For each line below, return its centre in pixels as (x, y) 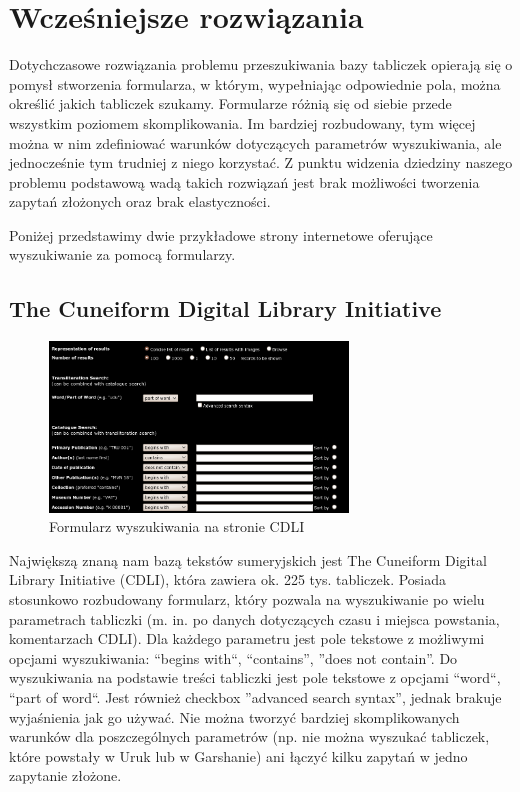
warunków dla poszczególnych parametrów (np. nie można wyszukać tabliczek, (249, 736)
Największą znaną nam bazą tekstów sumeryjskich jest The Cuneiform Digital (248, 559)
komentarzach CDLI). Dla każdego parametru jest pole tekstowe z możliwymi (247, 638)
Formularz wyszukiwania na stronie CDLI (177, 526)
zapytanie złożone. (65, 775)
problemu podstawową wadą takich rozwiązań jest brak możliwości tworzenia (244, 181)
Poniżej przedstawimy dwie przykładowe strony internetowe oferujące (221, 234)
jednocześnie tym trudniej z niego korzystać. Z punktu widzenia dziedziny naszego (261, 162)
